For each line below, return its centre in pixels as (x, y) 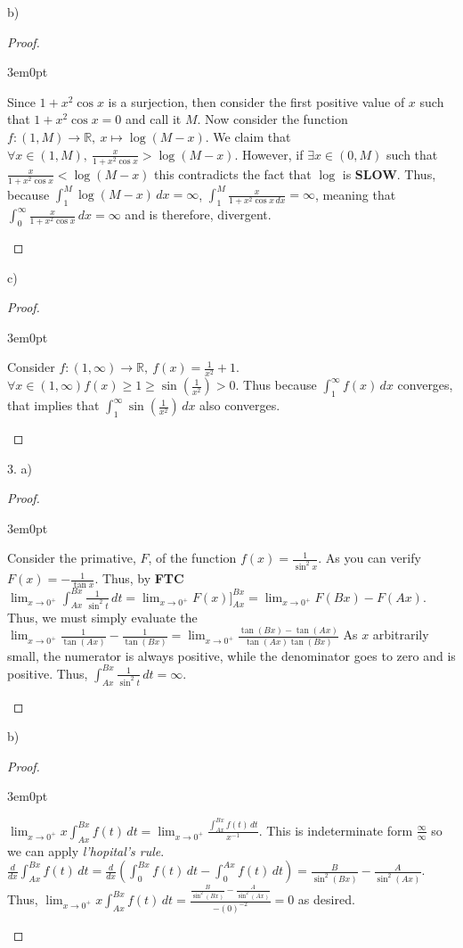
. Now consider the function (272, 119)
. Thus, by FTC (139, 578)
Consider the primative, (72, 558)
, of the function (192, 558)
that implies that (53, 405)
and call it (153, 119)
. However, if (269, 154)
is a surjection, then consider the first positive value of (256, 101)
